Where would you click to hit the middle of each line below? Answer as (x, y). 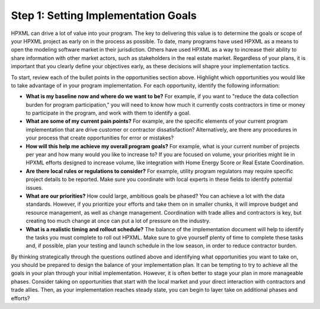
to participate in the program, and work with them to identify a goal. (108, 113)
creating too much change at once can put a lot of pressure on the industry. (118, 221)
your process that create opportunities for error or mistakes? (100, 138)
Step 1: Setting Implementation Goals (104, 15)
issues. (35, 187)
